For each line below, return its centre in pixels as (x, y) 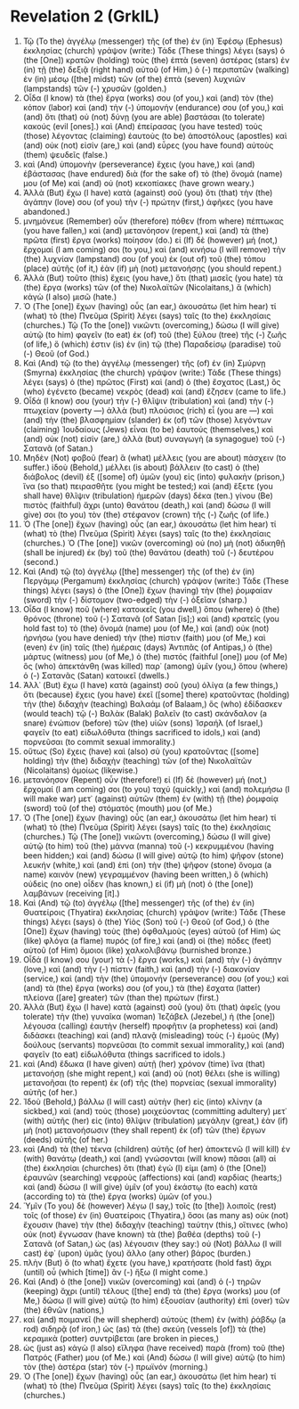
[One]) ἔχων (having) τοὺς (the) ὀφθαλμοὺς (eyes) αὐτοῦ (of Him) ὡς (152, 931)
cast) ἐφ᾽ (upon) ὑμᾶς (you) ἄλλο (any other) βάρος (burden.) (137, 1253)
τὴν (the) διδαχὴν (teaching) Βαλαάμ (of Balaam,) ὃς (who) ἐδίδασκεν (153, 704)
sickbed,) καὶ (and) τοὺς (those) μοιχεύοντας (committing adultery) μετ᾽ (155, 1110)
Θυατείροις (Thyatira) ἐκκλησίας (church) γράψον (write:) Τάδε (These (154, 912)
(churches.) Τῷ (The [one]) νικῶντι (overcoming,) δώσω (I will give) (147, 836)
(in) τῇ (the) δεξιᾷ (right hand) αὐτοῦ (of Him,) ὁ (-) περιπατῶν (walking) (156, 70)
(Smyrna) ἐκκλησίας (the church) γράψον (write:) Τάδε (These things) (152, 373)
